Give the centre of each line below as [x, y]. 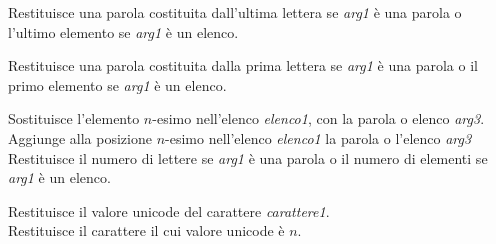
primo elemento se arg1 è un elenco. [117, 84]
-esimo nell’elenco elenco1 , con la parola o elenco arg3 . [318, 118]
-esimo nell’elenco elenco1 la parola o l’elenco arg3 [318, 137]
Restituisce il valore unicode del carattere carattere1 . [169, 210]
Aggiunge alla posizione [80, 137]
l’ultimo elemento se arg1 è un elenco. [123, 31]
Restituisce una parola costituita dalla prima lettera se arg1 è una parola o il [243, 65]
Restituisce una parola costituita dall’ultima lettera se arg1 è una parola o [235, 12]
